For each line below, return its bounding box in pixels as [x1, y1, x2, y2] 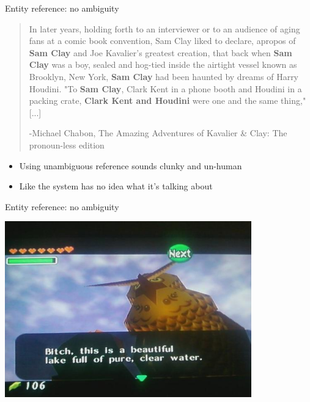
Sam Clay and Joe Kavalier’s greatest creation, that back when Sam [29, 46, 292, 59]
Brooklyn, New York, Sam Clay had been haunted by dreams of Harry [29, 70, 299, 82]
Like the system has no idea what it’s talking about [19, 180, 213, 192]
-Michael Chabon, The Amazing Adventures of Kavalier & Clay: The [29, 126, 287, 139]
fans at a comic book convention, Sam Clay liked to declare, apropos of [29, 34, 296, 47]
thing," [281, 94, 306, 107]
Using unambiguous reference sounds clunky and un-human [19, 159, 242, 172]
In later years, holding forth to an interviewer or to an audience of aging [29, 22, 300, 35]
